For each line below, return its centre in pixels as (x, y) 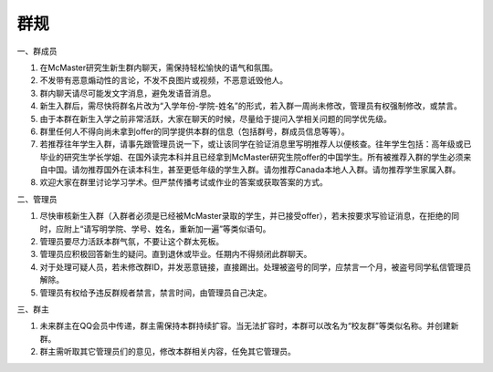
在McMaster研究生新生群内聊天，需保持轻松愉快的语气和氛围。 (159, 67)
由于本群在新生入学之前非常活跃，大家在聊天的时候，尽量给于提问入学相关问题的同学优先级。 (215, 119)
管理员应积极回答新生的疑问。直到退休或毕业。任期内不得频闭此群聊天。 (176, 254)
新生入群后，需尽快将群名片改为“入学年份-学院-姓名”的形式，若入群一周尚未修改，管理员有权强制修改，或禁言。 (251, 106)
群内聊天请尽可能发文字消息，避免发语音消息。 (128, 93)
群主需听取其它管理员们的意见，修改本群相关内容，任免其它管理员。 (168, 352)
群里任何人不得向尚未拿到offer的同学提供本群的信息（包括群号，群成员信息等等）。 (195, 131)
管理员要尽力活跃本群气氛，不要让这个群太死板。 (131, 242)
